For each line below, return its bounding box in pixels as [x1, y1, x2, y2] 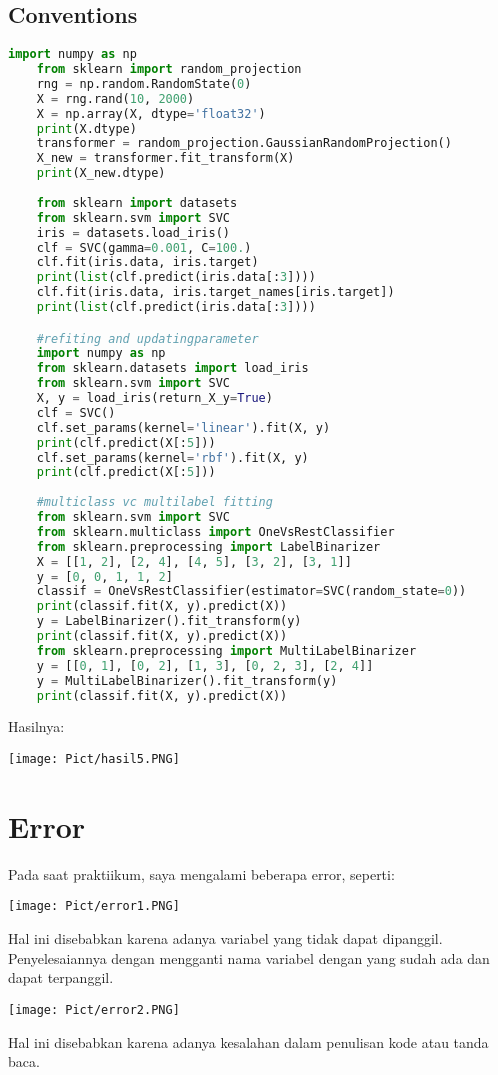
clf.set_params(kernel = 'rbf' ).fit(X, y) [36, 450, 309, 465]
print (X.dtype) [36, 121, 137, 136]
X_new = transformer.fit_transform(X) [36, 151, 295, 166]
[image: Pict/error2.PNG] [8, 1002, 180, 1017]
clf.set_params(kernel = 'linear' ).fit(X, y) [36, 420, 331, 435]
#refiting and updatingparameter [36, 331, 259, 346]
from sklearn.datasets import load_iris [36, 361, 309, 376]
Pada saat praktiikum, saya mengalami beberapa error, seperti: [8, 863, 395, 884]
